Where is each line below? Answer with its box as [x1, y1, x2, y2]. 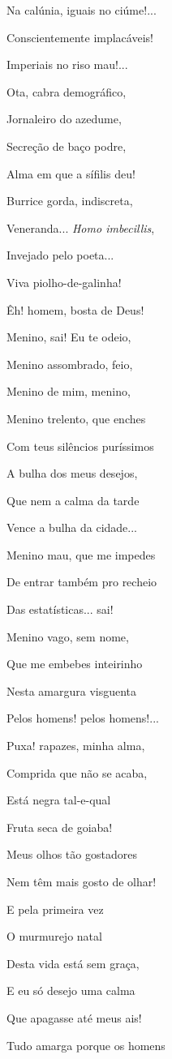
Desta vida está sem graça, [6, 954, 140, 971]
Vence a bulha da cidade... [6, 519, 138, 536]
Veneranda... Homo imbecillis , [6, 219, 155, 236]
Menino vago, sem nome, [6, 628, 129, 645]
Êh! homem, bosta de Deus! [6, 301, 144, 318]
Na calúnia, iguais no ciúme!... [6, 2, 157, 18]
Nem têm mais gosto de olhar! [6, 873, 157, 890]
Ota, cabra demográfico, [6, 83, 127, 100]
